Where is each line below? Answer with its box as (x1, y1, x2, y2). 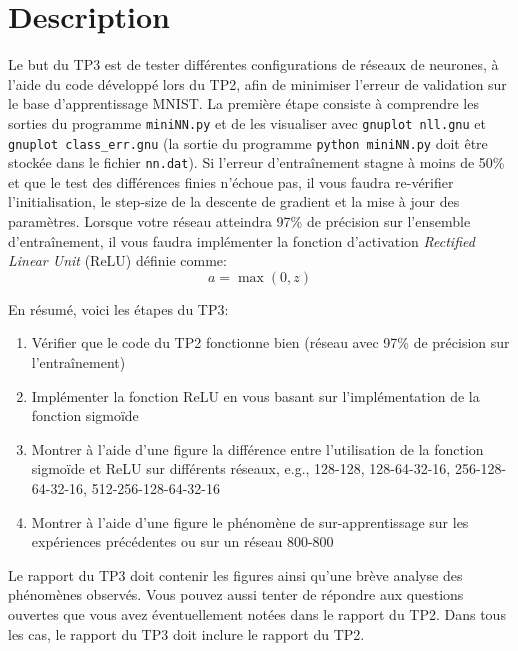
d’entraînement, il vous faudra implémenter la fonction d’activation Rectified (8, 230, 475, 251)
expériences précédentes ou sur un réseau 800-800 (31, 531, 334, 552)
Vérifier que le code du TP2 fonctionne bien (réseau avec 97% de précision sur (31, 332, 510, 353)
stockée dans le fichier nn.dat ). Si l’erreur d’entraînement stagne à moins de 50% (8, 152, 505, 173)
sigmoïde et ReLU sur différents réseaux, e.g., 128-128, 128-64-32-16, (31, 458, 451, 479)
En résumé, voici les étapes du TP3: (8, 298, 229, 319)
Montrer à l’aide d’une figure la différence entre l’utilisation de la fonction (31, 438, 484, 459)
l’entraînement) (31, 352, 126, 373)
